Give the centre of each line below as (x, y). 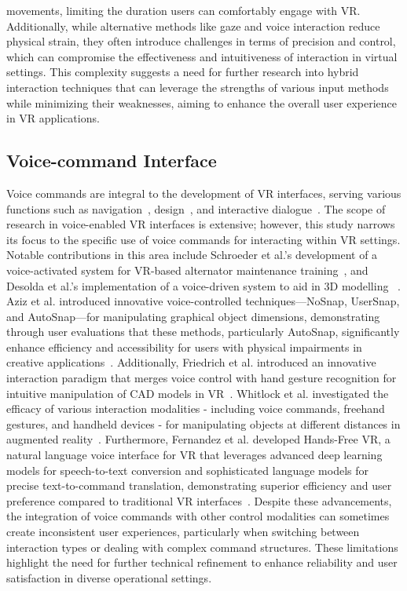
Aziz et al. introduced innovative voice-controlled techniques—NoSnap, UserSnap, (203, 301)
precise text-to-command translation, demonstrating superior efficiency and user (199, 485)
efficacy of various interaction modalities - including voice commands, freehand (196, 409)
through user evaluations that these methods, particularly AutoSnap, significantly (203, 332)
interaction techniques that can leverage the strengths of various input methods (198, 87)
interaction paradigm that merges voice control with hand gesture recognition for (202, 378)
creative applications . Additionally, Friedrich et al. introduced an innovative (191, 362)
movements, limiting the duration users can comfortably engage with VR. (183, 10)
